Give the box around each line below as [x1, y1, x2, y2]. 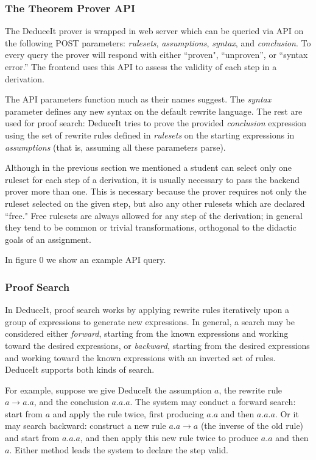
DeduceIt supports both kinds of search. [5, 363, 155, 376]
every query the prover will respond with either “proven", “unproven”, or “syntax [5, 48, 308, 61]
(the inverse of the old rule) [200, 419, 304, 432]
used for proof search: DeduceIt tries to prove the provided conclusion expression [5, 117, 307, 129]
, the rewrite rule [219, 383, 283, 396]
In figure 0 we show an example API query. [5, 253, 166, 266]
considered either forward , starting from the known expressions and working [5, 327, 289, 340]
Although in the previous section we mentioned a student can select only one [5, 161, 292, 174]
